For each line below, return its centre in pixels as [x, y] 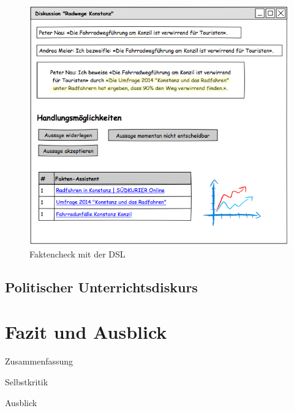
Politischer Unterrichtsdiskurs [101, 287]
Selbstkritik [27, 381]
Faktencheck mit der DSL [77, 254]
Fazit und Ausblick [86, 332]
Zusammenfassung [39, 361]
